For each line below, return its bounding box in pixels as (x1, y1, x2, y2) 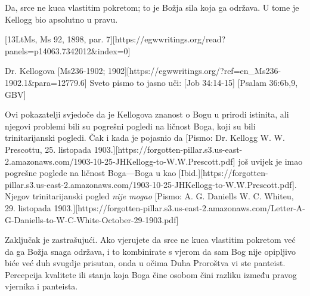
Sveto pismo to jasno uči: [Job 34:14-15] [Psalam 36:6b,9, (89, 76, 298, 88)
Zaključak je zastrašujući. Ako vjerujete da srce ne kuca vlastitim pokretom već (5, 233, 296, 246)
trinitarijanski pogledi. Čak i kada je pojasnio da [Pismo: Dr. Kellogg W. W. (5, 131, 285, 144)
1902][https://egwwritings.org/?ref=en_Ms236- (107, 64, 281, 77)
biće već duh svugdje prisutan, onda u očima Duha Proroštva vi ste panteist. (5, 257, 286, 269)
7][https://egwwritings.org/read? (106, 33, 226, 45)
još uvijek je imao (238, 155, 303, 167)
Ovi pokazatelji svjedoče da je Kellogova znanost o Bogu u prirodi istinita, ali (5, 108, 289, 121)
